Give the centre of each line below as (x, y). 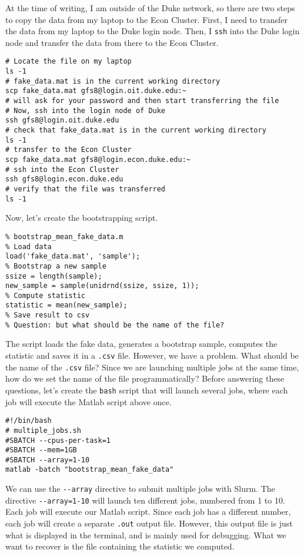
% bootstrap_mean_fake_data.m (64, 236)
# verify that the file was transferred (86, 189)
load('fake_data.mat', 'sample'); (73, 257)
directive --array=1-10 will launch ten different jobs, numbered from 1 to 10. (145, 500)
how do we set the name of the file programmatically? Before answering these (145, 378)
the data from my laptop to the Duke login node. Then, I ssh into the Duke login (153, 31)
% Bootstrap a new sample (56, 266)
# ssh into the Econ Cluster (62, 169)
